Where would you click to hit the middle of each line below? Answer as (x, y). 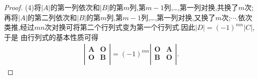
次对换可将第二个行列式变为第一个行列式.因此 (120, 27)
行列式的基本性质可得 (63, 37)
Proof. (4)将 (23, 7)
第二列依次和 (56, 17)
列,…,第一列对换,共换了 (201, 7)
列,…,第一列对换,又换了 (178, 17)
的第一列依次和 (75, 7)
